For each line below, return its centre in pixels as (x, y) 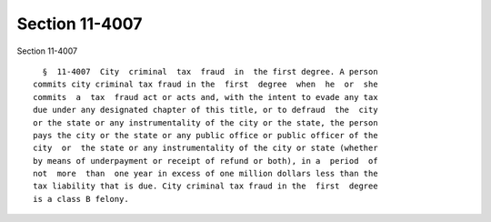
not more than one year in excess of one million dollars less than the (205, 174)
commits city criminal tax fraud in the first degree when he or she (205, 85)
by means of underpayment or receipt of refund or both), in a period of (205, 161)
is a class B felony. (81, 199)
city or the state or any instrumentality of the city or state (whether (205, 148)
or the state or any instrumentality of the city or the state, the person (205, 122)
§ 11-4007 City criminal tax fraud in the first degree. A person (210, 71)
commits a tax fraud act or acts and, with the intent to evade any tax (205, 97)
